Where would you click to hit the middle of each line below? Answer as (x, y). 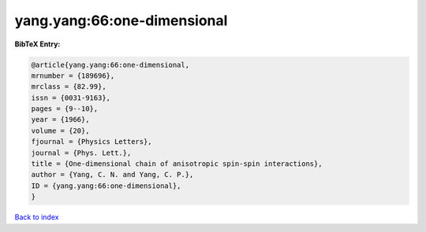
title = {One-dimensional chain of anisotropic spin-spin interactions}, (177, 164)
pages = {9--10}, (65, 109)
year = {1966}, (60, 120)
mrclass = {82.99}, (69, 87)
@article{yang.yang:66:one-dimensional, (110, 64)
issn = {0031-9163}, (71, 98)
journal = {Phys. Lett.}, (81, 153)
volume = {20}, (60, 131)
